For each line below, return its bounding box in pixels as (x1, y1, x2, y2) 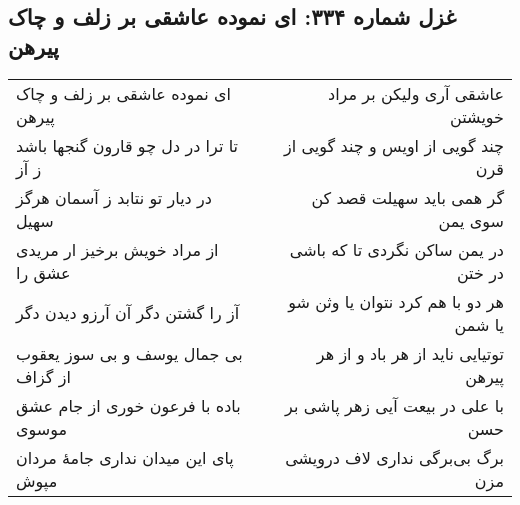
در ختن (456, 260, 504, 284)
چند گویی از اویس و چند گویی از (284, 133, 504, 157)
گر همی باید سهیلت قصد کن (311, 185, 504, 209)
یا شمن (454, 312, 504, 336)
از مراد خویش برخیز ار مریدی (16, 237, 219, 261)
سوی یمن (438, 208, 504, 232)
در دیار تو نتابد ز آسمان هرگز (16, 185, 212, 209)
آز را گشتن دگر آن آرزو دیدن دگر (16, 301, 240, 325)
